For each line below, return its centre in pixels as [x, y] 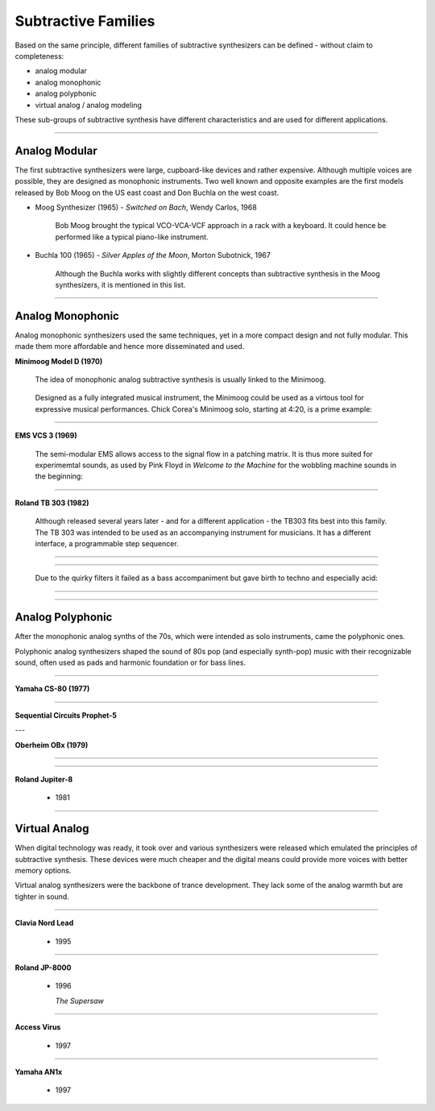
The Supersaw [79, 1001]
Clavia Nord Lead [44, 923]
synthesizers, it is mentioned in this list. [120, 284]
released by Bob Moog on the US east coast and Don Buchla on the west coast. [147, 193]
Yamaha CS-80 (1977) [52, 689]
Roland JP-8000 [43, 968]
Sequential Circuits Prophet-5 [66, 715]
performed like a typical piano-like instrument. [132, 237]
